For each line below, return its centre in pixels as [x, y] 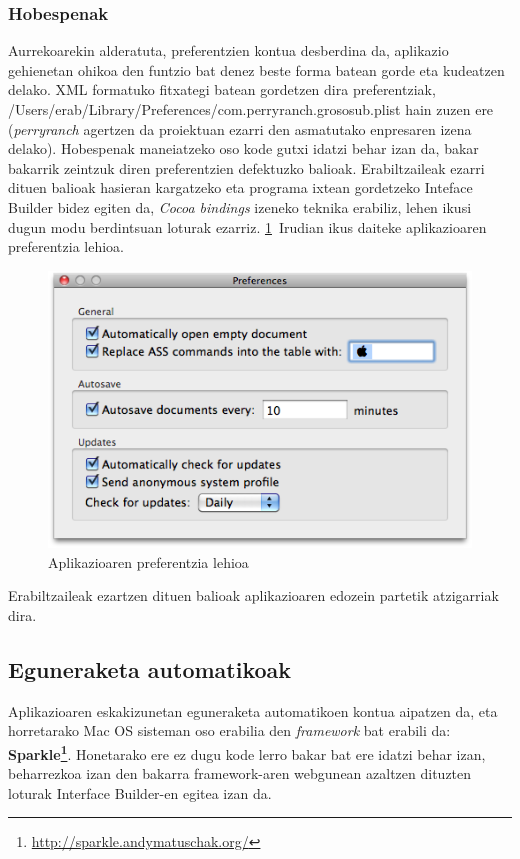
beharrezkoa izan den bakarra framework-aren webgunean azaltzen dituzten [240, 773]
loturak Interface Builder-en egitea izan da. [140, 792]
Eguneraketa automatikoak [150, 668]
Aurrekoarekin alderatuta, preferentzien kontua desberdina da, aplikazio [228, 50]
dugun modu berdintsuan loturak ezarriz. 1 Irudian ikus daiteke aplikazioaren [247, 226]
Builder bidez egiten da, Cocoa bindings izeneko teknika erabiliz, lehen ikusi [240, 206]
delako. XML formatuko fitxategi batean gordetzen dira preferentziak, [222, 89]
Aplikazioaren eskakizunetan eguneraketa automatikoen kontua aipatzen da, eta [253, 710]
